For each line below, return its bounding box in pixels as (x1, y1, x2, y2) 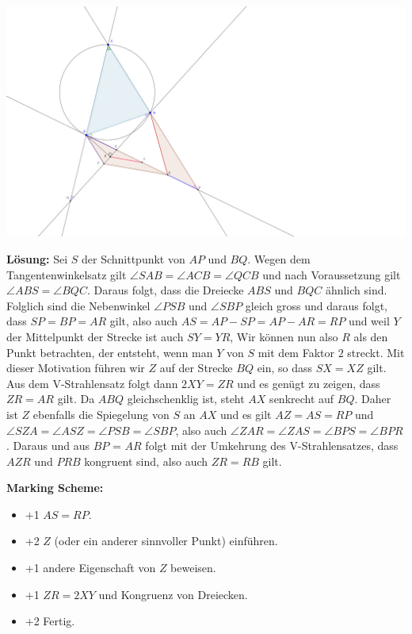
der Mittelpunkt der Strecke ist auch (6, 328, 184, 344)
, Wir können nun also (230, 328, 338, 344)
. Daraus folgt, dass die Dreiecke (86, 282, 244, 298)
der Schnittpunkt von (81, 250, 185, 267)
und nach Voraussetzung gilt (262, 266, 401, 282)
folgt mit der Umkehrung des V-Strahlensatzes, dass (145, 437, 399, 454)
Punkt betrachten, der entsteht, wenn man (6, 344, 213, 360)
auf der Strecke (159, 359, 233, 376)
